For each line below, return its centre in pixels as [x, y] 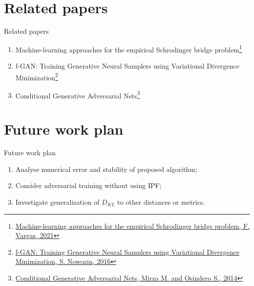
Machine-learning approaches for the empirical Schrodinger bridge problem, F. [133, 226]
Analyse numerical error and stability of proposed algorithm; [106, 169]
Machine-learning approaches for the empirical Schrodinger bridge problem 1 [129, 48]
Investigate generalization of [57, 202]
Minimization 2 [37, 76]
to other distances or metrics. [161, 202]
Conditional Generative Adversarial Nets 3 [78, 95]
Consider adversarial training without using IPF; [88, 185]
